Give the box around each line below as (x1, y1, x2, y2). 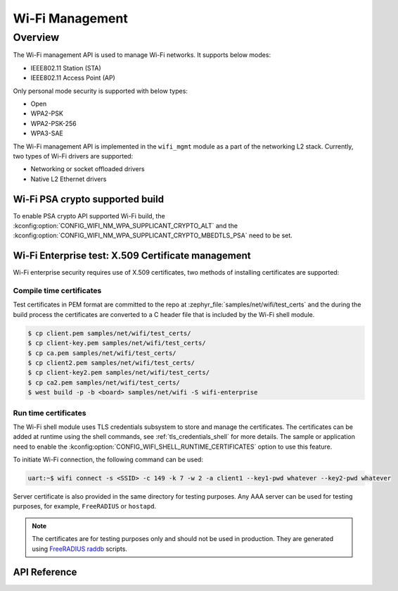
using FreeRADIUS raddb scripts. (32, 545, 128, 553)
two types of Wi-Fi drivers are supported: (13, 151, 134, 160)
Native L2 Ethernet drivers (30, 175, 107, 183)
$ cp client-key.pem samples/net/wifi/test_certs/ (27, 339, 207, 347)
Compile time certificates (13, 286, 102, 296)
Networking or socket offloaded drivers (30, 165, 145, 173)
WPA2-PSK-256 (30, 119, 77, 127)
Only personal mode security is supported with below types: (13, 87, 188, 95)
